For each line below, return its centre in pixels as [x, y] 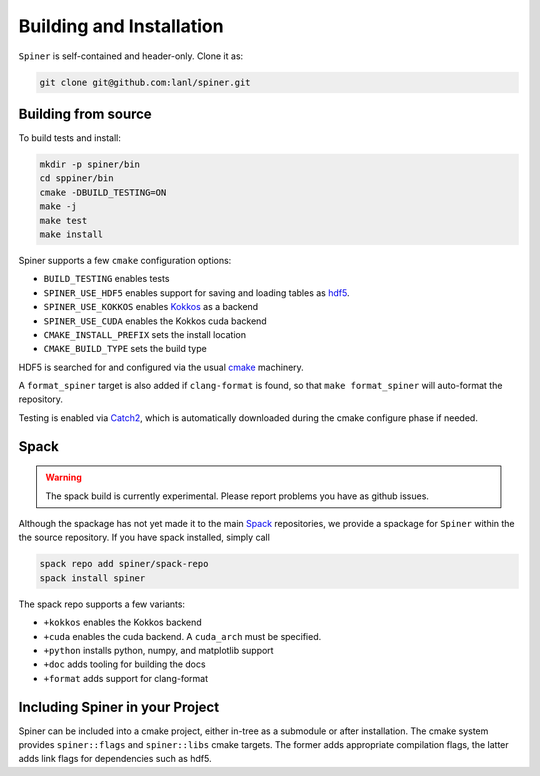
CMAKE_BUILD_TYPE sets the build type [125, 349]
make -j [58, 206]
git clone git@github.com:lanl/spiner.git [145, 82]
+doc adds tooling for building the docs [124, 664]
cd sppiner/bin [76, 178]
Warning [63, 477]
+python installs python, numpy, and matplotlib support [158, 650]
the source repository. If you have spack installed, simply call [144, 537]
